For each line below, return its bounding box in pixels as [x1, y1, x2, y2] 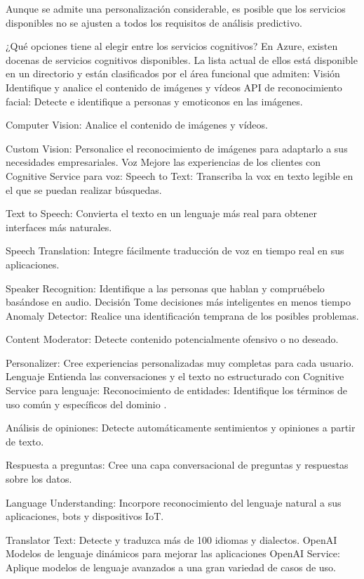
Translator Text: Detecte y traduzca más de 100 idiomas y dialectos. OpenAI [6, 532, 337, 547]
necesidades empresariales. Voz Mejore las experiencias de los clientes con [6, 155, 321, 169]
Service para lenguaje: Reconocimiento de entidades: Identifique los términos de [6, 383, 348, 398]
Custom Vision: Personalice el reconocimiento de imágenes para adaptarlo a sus [6, 141, 348, 155]
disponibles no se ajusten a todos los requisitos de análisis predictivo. [6, 15, 302, 30]
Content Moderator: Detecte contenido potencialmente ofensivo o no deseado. [6, 332, 339, 346]
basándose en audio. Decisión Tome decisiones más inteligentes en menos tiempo [6, 294, 351, 309]
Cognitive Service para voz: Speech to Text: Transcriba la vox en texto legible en [6, 168, 353, 183]
